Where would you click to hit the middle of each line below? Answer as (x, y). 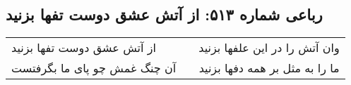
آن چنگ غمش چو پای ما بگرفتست (94, 68)
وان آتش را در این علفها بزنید (269, 48)
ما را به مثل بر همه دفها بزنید (269, 68)
